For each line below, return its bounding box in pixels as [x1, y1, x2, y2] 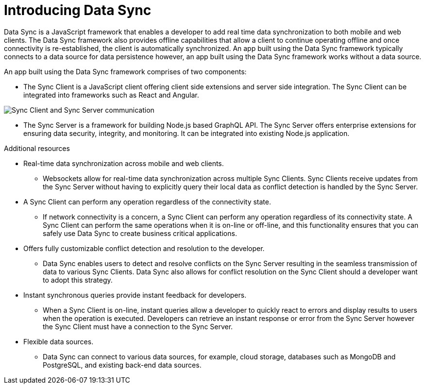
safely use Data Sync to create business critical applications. [43, 229, 237, 237]
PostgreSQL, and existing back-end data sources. [43, 360, 202, 369]
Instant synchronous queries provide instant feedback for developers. [23, 290, 247, 299]
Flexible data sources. [23, 337, 94, 346]
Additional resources [4, 144, 70, 152]
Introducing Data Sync [4, 2, 152, 18]
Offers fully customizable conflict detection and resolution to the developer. [23, 244, 265, 253]
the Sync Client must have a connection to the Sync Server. [43, 322, 233, 331]
